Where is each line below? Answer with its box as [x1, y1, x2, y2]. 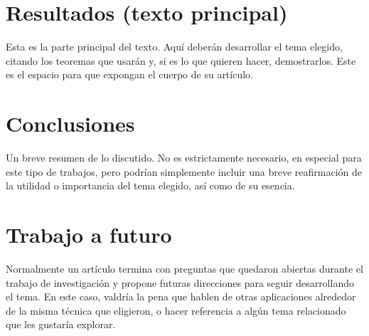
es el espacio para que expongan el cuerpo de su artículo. [6, 67, 253, 82]
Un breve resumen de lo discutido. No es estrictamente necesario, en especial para [6, 150, 362, 165]
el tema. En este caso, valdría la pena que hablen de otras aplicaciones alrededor [6, 289, 356, 304]
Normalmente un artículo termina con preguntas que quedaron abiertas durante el [6, 261, 363, 275]
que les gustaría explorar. [6, 317, 116, 332]
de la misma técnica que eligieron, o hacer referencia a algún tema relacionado [6, 303, 346, 317]
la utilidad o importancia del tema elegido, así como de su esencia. [6, 178, 295, 193]
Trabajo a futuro [6, 220, 172, 248]
